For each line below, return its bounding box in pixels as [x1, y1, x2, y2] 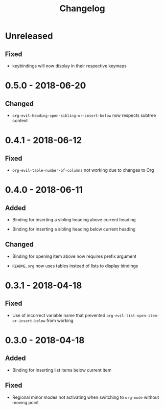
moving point [12, 399, 39, 405]
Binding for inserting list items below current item [12, 367, 112, 373]
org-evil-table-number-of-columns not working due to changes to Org [12, 167, 154, 173]
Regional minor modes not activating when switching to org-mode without [12, 394, 159, 400]
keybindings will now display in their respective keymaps [12, 63, 127, 68]
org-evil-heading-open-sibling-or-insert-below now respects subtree [12, 113, 156, 118]
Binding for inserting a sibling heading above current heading [12, 217, 136, 223]
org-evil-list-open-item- [106, 313, 160, 318]
